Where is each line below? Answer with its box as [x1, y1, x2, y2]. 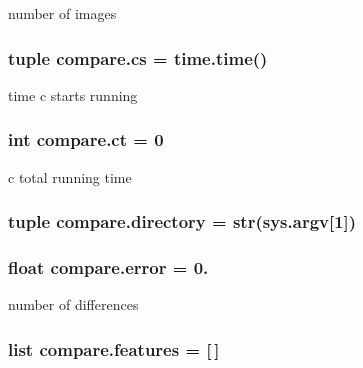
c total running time [8, 166, 132, 187]
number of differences [8, 294, 139, 315]
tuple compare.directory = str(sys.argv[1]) [8, 209, 357, 234]
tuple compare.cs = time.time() [8, 45, 268, 70]
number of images [8, 3, 117, 23]
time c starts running [8, 84, 138, 105]
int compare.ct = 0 [8, 127, 164, 152]
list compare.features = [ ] [8, 336, 220, 361]
